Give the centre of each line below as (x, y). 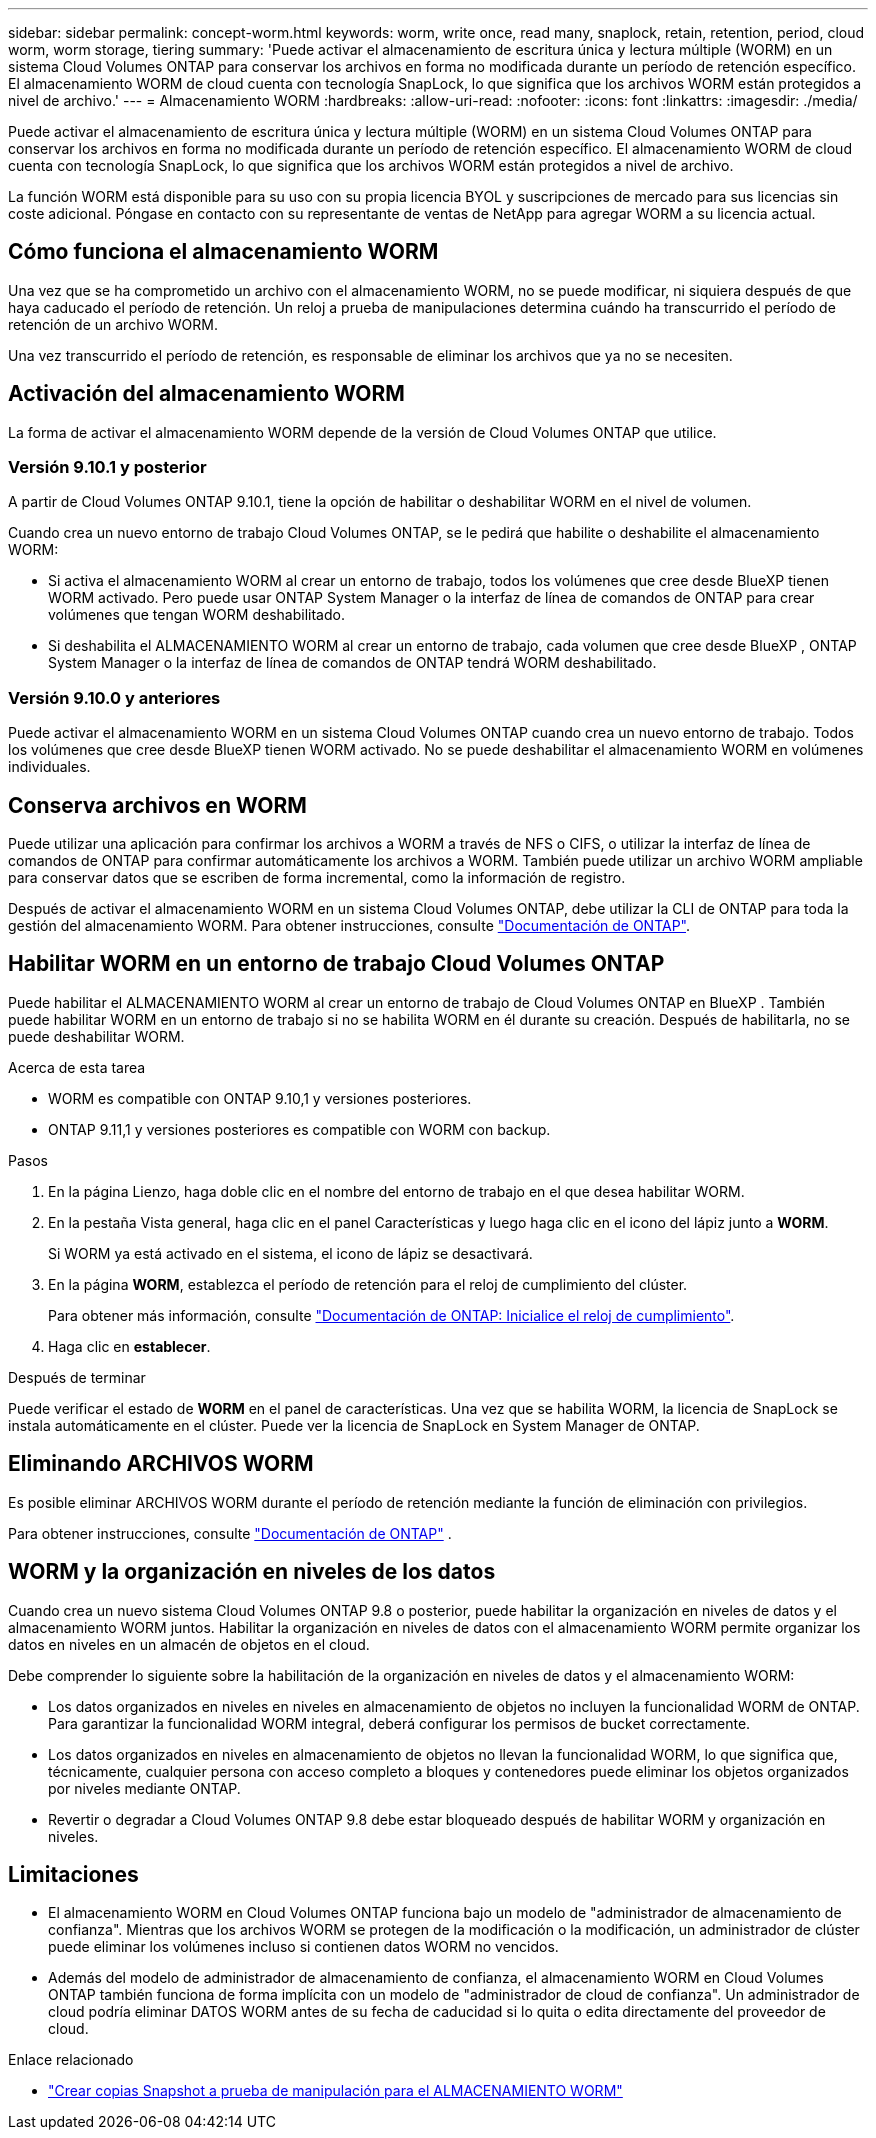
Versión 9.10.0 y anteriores (114, 697)
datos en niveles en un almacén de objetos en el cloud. (189, 1644)
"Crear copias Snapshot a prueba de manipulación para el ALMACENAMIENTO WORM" (335, 2091)
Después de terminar (77, 1377)
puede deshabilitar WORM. (96, 1036)
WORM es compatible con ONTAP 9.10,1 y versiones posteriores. (260, 1098)
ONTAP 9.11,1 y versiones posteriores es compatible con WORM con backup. (299, 1129)
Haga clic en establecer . (129, 1346)
